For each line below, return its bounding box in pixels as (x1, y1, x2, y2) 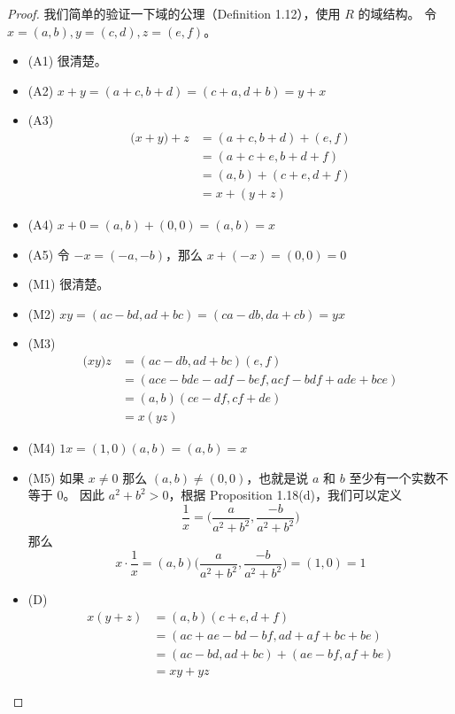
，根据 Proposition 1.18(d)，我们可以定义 (168, 485, 402, 504)
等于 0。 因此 (27, 485, 105, 504)
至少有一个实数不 (349, 468, 449, 486)
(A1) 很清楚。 (27, 51, 107, 70)
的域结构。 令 (358, 4, 437, 22)
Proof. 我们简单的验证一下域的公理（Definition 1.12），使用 (7, 4, 341, 22)
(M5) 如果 (27, 468, 85, 486)
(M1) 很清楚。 (27, 275, 110, 293)
